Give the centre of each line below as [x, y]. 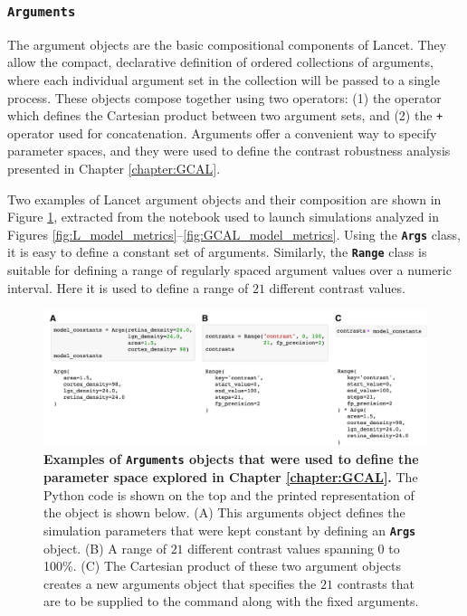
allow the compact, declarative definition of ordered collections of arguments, [220, 62]
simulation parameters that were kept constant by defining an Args [230, 530]
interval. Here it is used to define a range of [128, 287]
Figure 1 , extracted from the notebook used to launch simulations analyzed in [223, 217]
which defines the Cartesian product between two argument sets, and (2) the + [225, 115]
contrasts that [376, 583]
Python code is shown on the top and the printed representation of [229, 494]
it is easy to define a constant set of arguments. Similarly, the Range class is [217, 252]
